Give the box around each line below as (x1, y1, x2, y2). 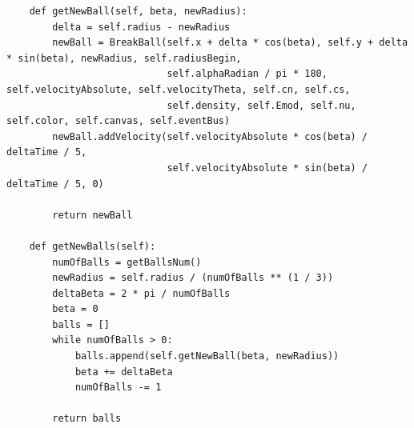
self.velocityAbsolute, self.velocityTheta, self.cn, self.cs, (6, 83, 351, 95)
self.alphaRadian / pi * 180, (167, 68, 328, 80)
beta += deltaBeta (74, 366, 173, 378)
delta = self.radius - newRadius (52, 21, 231, 33)
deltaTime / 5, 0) (6, 178, 104, 190)
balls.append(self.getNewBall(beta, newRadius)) (74, 350, 340, 362)
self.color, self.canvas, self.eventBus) (6, 115, 231, 127)
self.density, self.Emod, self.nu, (167, 99, 356, 111)
